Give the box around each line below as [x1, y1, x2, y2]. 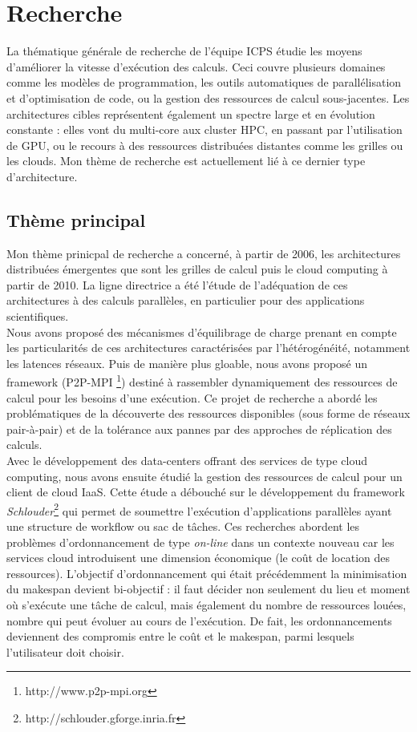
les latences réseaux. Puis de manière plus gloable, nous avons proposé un [6, 354, 368, 371]
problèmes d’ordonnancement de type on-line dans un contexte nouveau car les [6, 533, 395, 550]
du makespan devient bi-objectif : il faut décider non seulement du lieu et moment [6, 580, 411, 597]
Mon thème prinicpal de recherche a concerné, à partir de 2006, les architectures [6, 245, 401, 261]
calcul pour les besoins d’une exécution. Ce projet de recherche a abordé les [6, 389, 378, 406]
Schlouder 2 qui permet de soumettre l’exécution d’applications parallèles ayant [6, 499, 392, 519]
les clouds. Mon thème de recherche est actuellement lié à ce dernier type [6, 152, 366, 169]
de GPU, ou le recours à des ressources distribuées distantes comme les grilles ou [6, 136, 403, 153]
